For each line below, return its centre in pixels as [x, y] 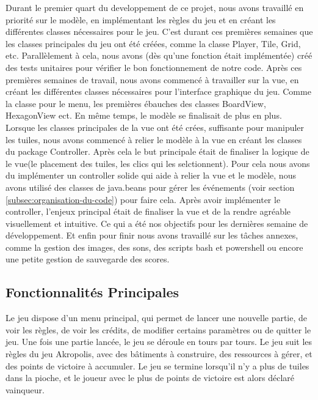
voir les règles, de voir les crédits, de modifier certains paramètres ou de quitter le [158, 329]
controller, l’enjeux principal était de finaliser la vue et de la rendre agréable [148, 211]
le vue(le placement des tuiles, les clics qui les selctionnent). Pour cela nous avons [158, 163]
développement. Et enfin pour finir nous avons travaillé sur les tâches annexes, [152, 235]
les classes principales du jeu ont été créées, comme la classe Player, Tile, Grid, [153, 43]
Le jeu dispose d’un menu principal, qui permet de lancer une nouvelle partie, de [157, 318]
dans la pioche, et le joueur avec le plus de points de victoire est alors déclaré [150, 378]
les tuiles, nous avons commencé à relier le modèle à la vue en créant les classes [154, 139]
